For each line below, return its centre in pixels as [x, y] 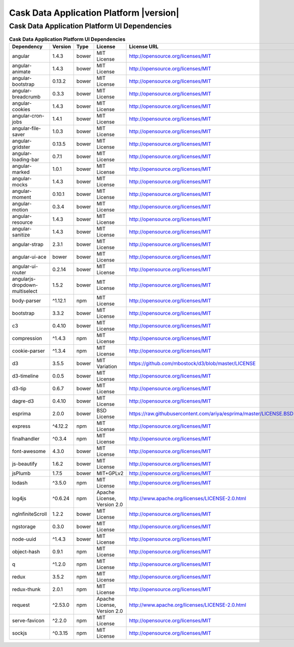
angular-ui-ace [29, 257]
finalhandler [26, 438]
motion [20, 210]
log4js [19, 498]
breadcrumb [26, 96]
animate [21, 72]
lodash [20, 482]
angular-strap [28, 244]
